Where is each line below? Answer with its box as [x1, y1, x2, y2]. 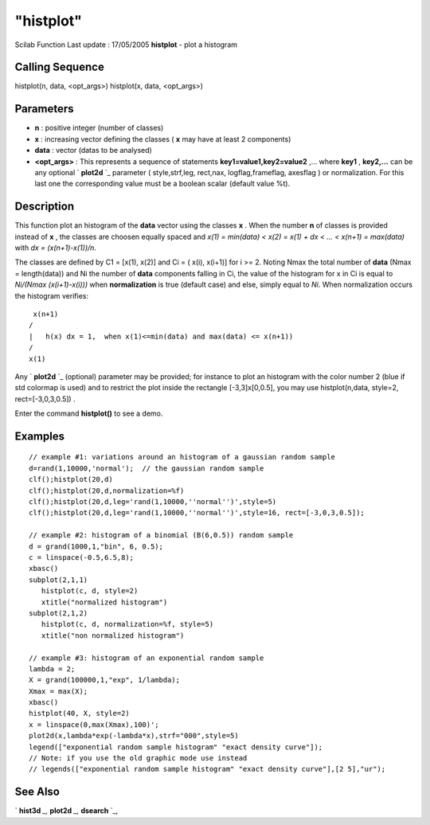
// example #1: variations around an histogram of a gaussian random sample [29, 452, 336, 462]
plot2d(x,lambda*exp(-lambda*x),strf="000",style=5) [29, 731, 239, 741]
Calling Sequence [14, 61, 105, 74]
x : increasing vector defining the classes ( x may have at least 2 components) [34, 134, 291, 143]
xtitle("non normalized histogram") [41, 631, 185, 640]
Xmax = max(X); [29, 686, 88, 696]
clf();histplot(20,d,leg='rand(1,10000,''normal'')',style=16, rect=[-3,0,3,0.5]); [29, 508, 365, 518]
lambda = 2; [29, 664, 76, 673]
